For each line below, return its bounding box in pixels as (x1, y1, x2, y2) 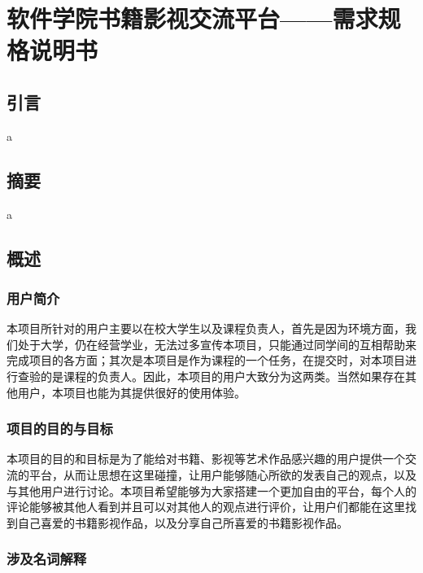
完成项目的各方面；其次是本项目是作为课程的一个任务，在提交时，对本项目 (7, 352, 405, 369)
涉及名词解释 (7, 549, 87, 569)
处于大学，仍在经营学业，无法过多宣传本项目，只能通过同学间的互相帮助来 (17, 335, 416, 352)
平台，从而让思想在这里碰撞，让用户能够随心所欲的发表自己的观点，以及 (28, 466, 416, 483)
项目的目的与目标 (7, 418, 113, 439)
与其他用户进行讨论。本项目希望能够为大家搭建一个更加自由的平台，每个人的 (7, 482, 416, 499)
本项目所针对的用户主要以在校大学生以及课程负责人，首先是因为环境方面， (7, 320, 405, 337)
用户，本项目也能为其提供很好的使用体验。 (17, 383, 246, 400)
